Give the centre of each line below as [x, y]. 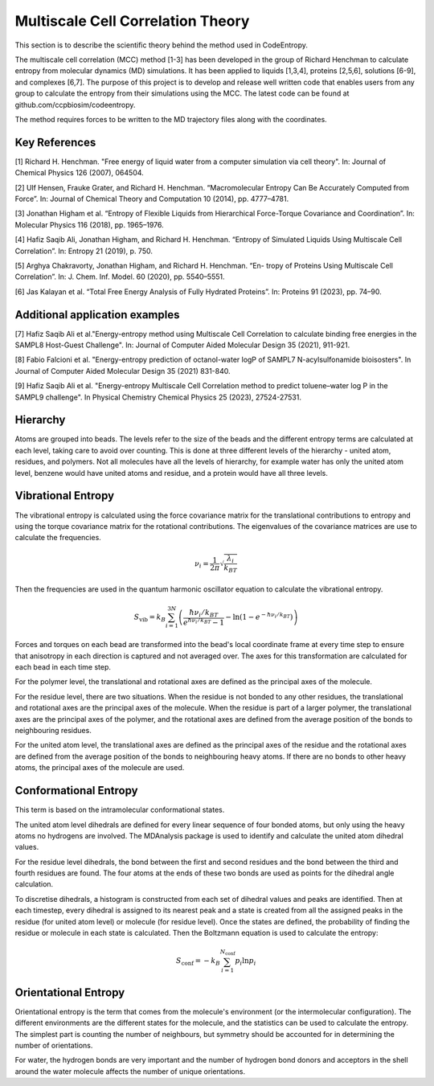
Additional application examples [97, 315]
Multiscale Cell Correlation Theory [132, 21]
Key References [55, 142]
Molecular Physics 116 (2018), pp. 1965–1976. [89, 224]
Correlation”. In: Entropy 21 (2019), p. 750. [84, 251]
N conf [228, 953]
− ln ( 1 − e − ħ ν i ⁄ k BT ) [259, 616]
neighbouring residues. [53, 731]
